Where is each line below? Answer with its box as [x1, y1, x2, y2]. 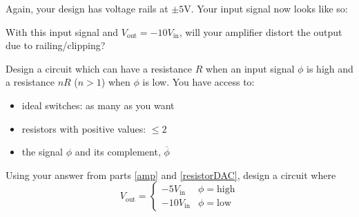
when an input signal [205, 61, 295, 75]
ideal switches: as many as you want [21, 97, 175, 112]
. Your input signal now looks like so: [191, 1, 348, 15]
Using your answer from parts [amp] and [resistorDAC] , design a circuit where [6, 167, 336, 182]
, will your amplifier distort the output [179, 24, 342, 39]
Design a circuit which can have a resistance [6, 61, 192, 75]
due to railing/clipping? [6, 38, 106, 53]
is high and [307, 61, 353, 75]
